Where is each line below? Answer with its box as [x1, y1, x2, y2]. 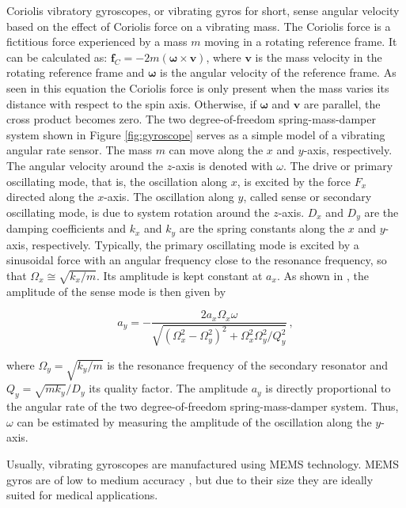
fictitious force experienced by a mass [6, 33, 188, 50]
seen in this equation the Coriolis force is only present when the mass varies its [6, 79, 389, 96]
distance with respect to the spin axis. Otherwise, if [6, 95, 256, 112]
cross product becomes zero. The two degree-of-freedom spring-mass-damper [6, 111, 376, 127]
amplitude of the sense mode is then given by [6, 282, 226, 299]
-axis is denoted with [172, 157, 273, 173]
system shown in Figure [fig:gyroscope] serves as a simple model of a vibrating [6, 126, 385, 142]
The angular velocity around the [6, 157, 164, 173]
